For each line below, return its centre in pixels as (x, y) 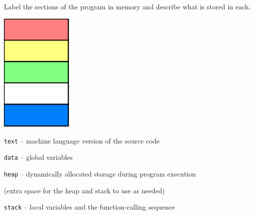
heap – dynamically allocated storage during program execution (100, 173)
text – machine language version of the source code (82, 140)
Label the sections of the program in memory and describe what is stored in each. (127, 6)
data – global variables (38, 157)
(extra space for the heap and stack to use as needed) (85, 190)
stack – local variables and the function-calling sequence (90, 207)
